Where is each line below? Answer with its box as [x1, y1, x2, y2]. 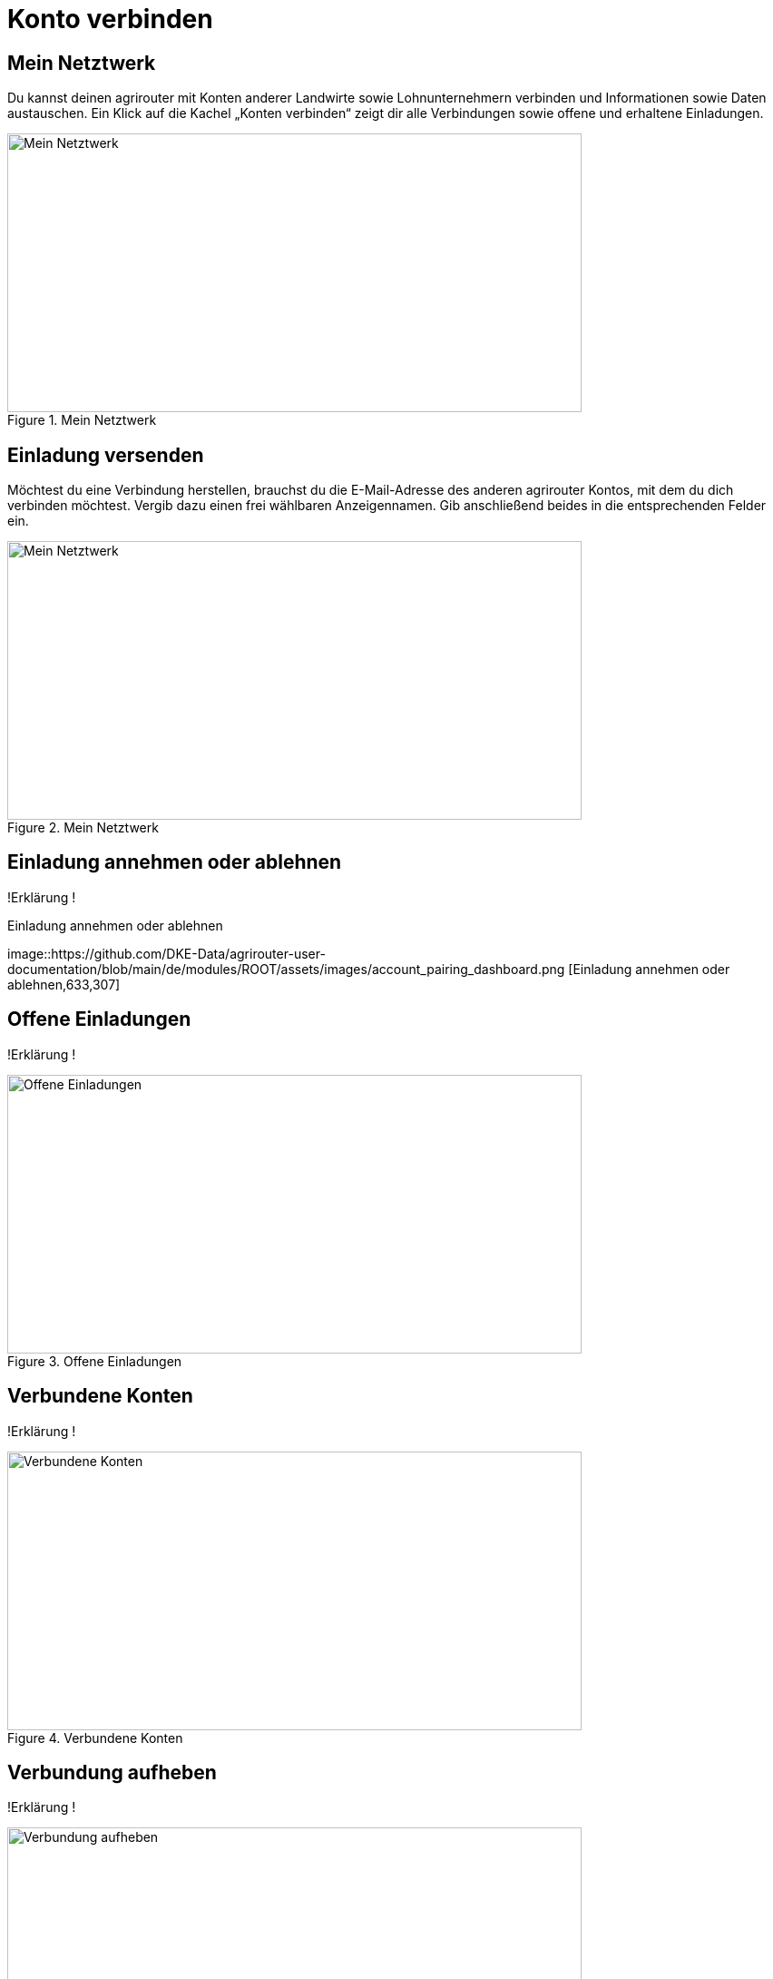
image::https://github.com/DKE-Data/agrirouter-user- [7, 945, 326, 961]
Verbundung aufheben [7, 1760, 217, 1784]
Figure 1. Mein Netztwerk [7, 412, 157, 428]
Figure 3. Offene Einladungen [7, 1353, 182, 1369]
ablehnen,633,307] [7, 976, 121, 992]
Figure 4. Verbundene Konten [7, 1729, 183, 1746]
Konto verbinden [7, 4, 213, 34]
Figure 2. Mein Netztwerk [7, 820, 159, 836]
